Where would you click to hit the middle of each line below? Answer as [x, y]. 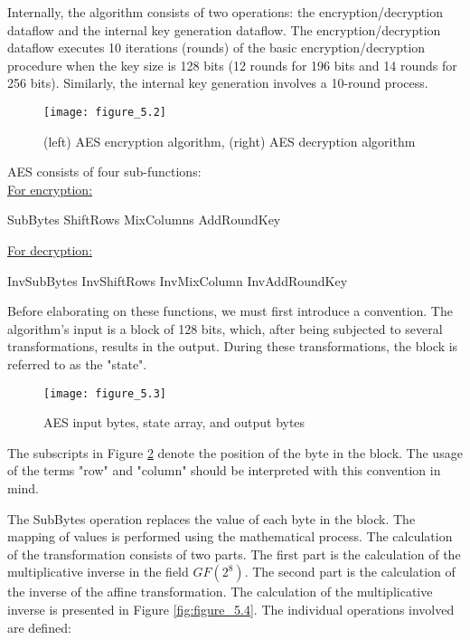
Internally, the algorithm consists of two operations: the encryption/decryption [225, 12]
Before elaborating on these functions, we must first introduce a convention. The [230, 311]
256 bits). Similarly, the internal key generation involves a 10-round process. [218, 83]
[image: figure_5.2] [105, 112]
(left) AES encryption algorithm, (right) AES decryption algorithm [230, 141]
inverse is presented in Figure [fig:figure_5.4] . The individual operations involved [231, 609]
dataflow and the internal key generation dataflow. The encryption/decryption [224, 29]
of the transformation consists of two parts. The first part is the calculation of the [234, 554]
